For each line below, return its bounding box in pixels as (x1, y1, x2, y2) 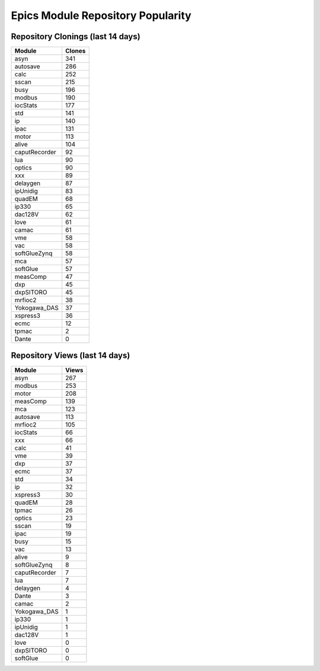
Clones (65, 47, 86, 55)
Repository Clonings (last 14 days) (11, 31, 140, 42)
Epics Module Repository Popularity (11, 9, 192, 22)
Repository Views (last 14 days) (11, 351, 130, 361)
